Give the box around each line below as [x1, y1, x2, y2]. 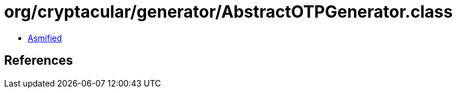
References [4, 53, 73, 68]
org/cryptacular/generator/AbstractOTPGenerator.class [4, 2, 453, 22]
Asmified [28, 32, 62, 43]
